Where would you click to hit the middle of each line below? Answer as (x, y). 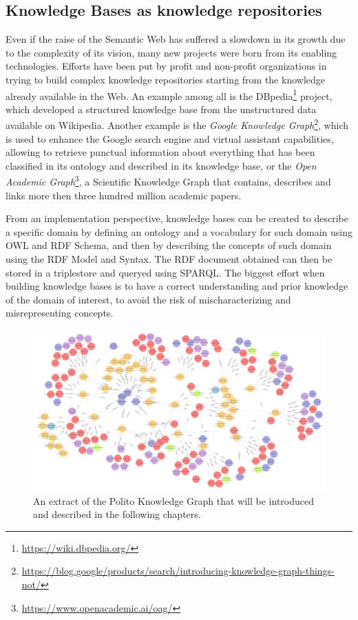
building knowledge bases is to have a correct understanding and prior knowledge (177, 286)
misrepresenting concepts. (60, 313)
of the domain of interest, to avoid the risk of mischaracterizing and (148, 299)
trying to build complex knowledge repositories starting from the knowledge (166, 79)
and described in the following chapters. (117, 514)
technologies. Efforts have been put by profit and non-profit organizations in (166, 66)
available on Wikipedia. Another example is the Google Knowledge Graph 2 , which (177, 124)
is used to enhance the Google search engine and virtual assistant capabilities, (170, 138)
